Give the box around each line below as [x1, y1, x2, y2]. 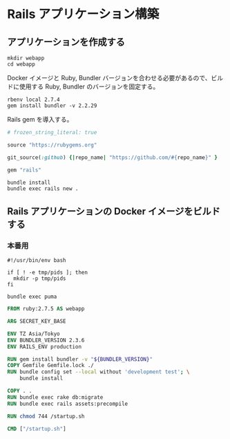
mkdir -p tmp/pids [13, 275, 67, 282]
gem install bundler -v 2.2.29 [7, 102, 97, 109]
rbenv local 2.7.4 [7, 96, 60, 103]
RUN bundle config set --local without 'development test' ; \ [7, 368, 190, 375]
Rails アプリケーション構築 [7, 6, 160, 22]
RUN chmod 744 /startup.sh [7, 413, 85, 420]
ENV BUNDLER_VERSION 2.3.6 [7, 337, 85, 344]
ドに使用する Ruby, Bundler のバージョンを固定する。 [7, 82, 160, 91]
